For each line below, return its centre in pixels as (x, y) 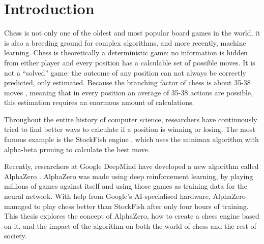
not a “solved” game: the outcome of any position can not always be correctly (125, 72)
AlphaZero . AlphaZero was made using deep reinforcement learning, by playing (129, 176)
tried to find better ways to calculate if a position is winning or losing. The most (130, 129)
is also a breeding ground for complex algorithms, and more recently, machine (125, 42)
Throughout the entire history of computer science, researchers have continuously (131, 119)
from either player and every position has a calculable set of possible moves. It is (130, 62)
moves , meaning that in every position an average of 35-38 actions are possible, (128, 92)
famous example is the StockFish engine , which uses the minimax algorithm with (131, 139)
